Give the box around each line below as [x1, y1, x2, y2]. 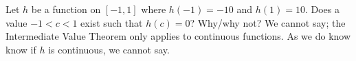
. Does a [304, 2, 340, 16]
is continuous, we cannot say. [48, 42, 170, 56]
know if [5, 42, 36, 56]
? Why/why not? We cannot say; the [190, 15, 346, 29]
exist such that [80, 15, 143, 29]
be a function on [31, 2, 101, 16]
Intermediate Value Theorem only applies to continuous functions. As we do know [5, 29, 351, 43]
